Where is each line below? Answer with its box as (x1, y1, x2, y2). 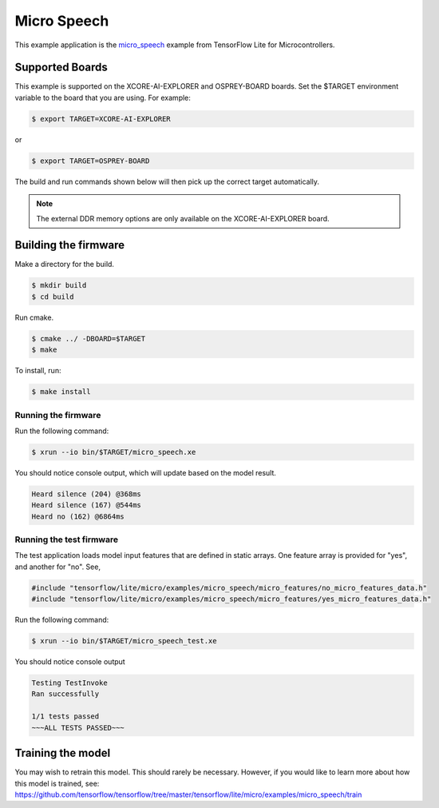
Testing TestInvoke (31, 679, 108, 687)
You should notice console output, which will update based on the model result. (14, 468, 277, 477)
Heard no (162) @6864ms (31, 511, 125, 521)
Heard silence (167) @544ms (31, 500, 141, 510)
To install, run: (14, 366, 61, 376)
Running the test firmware (14, 534, 119, 545)
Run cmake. (14, 312, 54, 322)
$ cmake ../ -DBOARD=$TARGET (31, 334, 146, 343)
